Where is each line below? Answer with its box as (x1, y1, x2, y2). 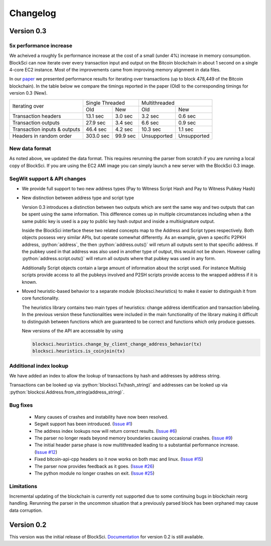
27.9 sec (85, 119, 106, 126)
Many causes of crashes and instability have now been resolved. (34, 414, 169, 420)
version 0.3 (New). (9, 90, 48, 96)
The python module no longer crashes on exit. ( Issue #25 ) (34, 470, 155, 476)
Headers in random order (12, 132, 72, 139)
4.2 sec (115, 126, 133, 133)
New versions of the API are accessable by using (22, 328, 123, 334)
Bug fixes (9, 402, 33, 409)
